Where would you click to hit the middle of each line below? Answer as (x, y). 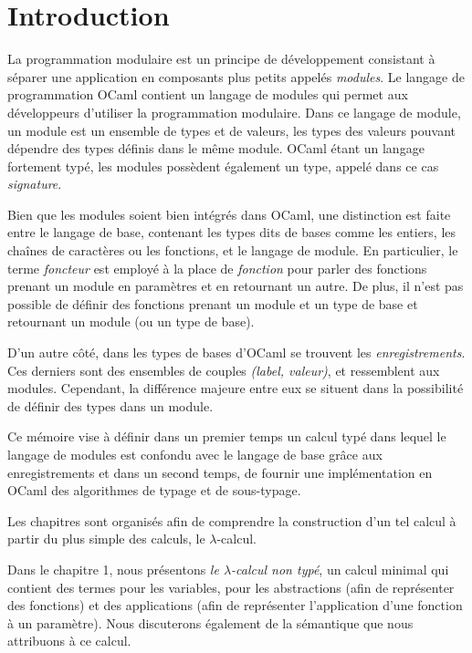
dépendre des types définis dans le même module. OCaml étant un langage (216, 148)
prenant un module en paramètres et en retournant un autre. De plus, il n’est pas (236, 286)
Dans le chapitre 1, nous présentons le (113, 569)
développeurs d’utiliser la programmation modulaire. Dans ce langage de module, (234, 112)
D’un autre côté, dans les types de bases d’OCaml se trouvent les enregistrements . (236, 352)
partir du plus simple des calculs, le (106, 539)
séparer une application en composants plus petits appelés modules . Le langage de (236, 76)
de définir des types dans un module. (110, 405)
